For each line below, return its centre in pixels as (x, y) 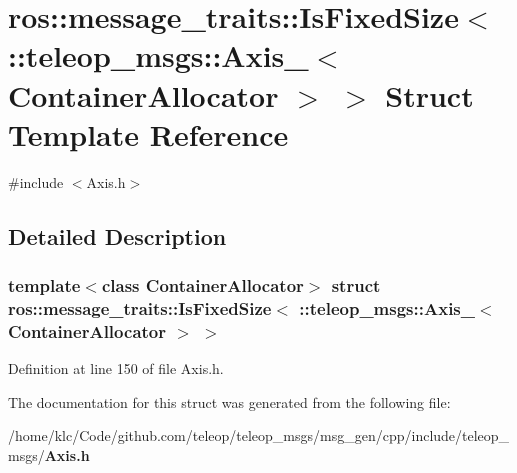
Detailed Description (117, 235)
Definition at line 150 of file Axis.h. (116, 368)
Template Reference (148, 133)
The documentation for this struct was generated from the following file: (229, 401)
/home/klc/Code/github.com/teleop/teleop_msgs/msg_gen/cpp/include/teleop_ (259, 435)
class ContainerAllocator (202, 284)
